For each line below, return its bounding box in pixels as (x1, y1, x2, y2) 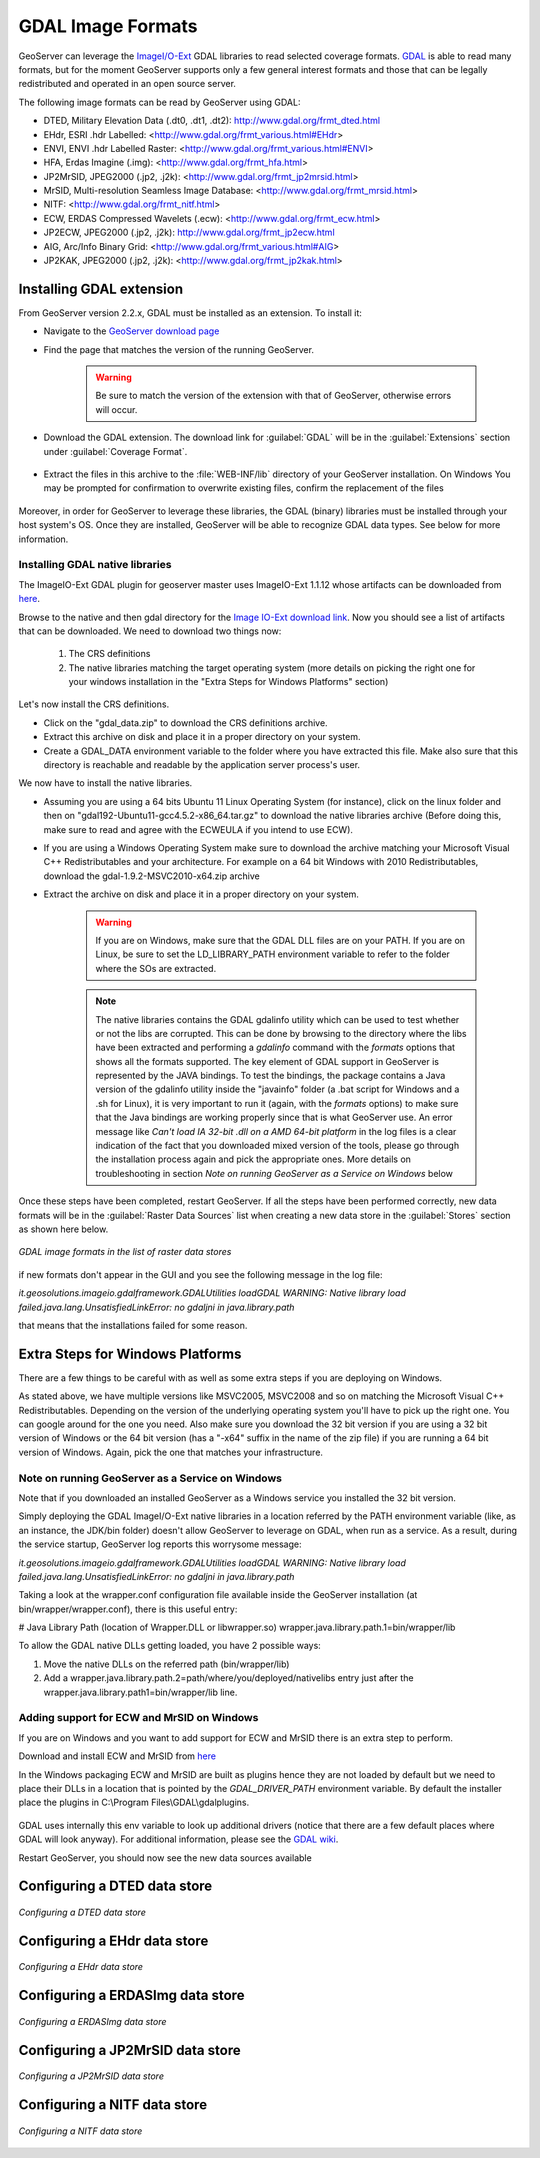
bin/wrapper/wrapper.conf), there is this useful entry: (18, 1603, 238, 1615)
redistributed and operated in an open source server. (18, 78, 237, 90)
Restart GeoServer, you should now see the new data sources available (18, 1851, 312, 1864)
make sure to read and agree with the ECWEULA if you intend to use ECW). (43, 823, 354, 835)
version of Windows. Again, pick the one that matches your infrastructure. (18, 1446, 324, 1458)
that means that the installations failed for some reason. (18, 1319, 248, 1331)
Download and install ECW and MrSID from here (18, 1750, 217, 1762)
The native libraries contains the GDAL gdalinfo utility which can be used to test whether (95, 1013, 460, 1025)
